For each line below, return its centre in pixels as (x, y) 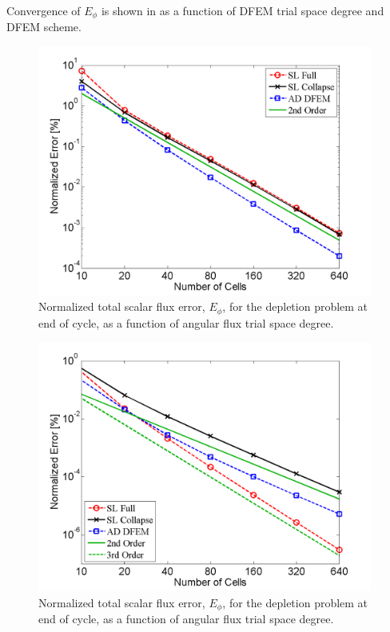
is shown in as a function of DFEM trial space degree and (243, 10)
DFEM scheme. (44, 27)
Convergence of (44, 10)
